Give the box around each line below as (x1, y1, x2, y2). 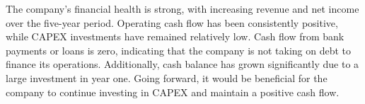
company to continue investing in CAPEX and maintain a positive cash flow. (6, 84, 340, 99)
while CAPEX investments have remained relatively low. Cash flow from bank (6, 29, 344, 44)
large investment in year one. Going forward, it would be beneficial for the (6, 70, 328, 85)
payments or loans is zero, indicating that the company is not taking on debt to (6, 42, 352, 57)
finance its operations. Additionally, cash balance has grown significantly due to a (6, 57, 359, 71)
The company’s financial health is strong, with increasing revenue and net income (6, 1, 359, 16)
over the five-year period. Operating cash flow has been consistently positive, (6, 15, 338, 30)
